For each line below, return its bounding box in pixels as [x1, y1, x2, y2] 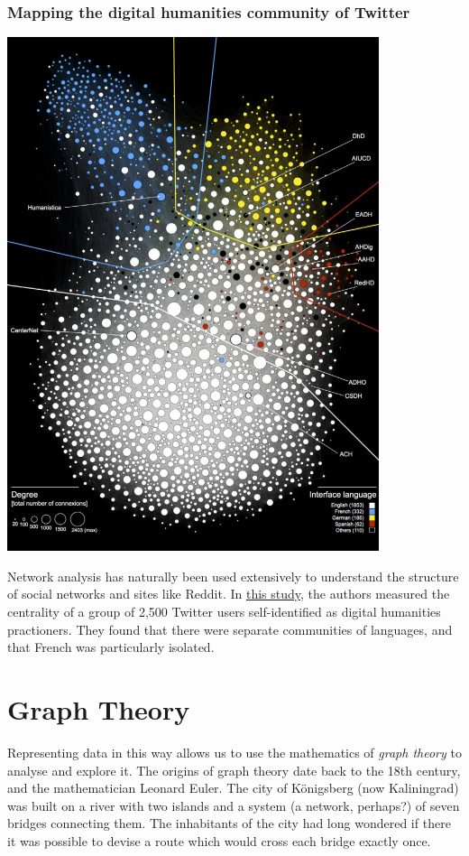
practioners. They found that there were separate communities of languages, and [7, 619, 453, 638]
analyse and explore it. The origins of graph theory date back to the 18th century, [7, 760, 461, 779]
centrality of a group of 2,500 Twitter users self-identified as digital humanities [7, 602, 441, 620]
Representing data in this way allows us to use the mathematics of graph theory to [7, 742, 462, 761]
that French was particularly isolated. [7, 637, 215, 656]
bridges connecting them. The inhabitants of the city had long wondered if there [7, 814, 451, 833]
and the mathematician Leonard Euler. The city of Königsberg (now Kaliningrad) [7, 778, 459, 797]
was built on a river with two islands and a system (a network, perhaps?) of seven [7, 796, 460, 814]
